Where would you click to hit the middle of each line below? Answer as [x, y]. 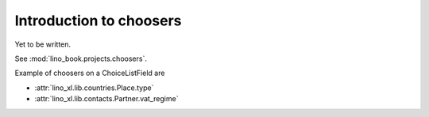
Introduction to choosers [98, 21]
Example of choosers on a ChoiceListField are [90, 73]
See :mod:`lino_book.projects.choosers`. [81, 58]
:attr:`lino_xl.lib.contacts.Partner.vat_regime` [106, 99]
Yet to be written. [43, 44]
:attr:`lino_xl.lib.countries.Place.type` [94, 88]
